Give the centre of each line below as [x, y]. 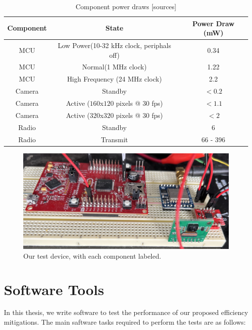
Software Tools [54, 289]
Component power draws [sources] [126, 6]
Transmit [114, 139]
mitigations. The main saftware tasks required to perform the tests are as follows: [125, 322]
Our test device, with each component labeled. [92, 256]
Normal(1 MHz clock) [114, 67]
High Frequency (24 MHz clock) [114, 79]
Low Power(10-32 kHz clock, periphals [115, 45]
